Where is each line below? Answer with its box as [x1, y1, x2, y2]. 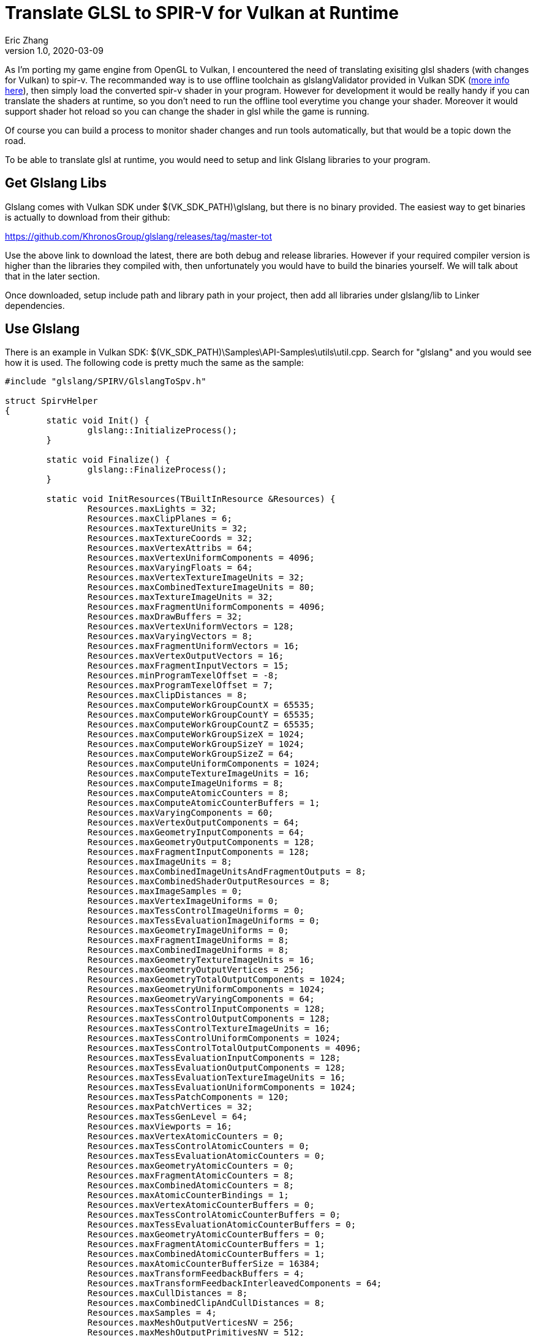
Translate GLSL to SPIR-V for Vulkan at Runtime [5, 2, 399, 23]
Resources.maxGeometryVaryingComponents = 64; [87, 994, 315, 1004]
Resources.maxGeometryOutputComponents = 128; [87, 837, 315, 848]
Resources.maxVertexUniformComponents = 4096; [87, 553, 315, 563]
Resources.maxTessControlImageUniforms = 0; [87, 906, 304, 916]
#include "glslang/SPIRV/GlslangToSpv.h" [5, 376, 206, 387]
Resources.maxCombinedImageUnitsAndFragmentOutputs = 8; [87, 867, 367, 877]
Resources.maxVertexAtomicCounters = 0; [87, 1131, 284, 1142]
